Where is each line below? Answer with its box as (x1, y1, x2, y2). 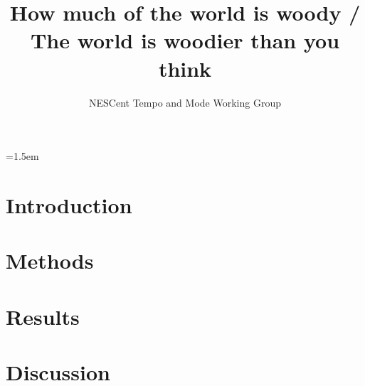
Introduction (6, 190, 132, 219)
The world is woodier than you (30, 26, 340, 55)
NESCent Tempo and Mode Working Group (89, 95, 281, 109)
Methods (6, 246, 94, 275)
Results (6, 301, 80, 331)
